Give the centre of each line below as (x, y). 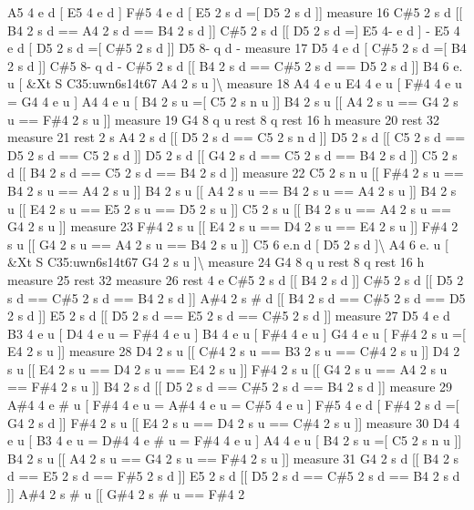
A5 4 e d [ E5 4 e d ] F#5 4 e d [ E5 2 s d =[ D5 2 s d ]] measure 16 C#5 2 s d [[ (235, 12)
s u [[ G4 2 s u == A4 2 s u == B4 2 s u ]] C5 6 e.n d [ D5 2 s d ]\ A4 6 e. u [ (228, 244)
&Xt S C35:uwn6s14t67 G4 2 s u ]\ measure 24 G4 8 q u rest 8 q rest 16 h (216, 262)
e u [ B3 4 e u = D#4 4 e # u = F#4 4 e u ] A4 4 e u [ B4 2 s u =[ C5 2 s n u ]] (235, 440)
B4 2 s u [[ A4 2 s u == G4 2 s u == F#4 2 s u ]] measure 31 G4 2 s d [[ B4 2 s (233, 458)
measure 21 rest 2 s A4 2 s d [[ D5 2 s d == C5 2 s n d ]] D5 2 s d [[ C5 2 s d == (237, 137)
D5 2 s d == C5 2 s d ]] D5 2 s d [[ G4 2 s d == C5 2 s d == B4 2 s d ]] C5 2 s (232, 154)
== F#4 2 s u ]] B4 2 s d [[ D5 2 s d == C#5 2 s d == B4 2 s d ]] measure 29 (230, 387)
